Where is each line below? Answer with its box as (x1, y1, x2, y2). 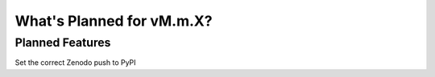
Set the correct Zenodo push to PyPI (14, 58, 136, 67)
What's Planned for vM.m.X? (14, 12, 213, 30)
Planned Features (14, 35, 111, 50)
